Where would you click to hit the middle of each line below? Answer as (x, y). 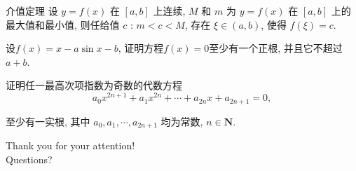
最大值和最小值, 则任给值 (63, 24)
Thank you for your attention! (70, 145)
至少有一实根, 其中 (48, 121)
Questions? (29, 159)
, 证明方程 (141, 48)
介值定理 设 (32, 11)
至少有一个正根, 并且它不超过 (276, 48)
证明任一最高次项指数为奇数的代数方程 (94, 85)
